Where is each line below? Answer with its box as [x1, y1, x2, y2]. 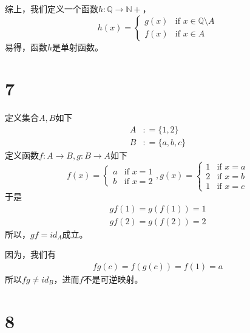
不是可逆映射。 [83, 273, 143, 286]
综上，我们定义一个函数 [5, 2, 98, 15]
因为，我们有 [5, 248, 56, 261]
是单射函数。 [52, 40, 104, 53]
